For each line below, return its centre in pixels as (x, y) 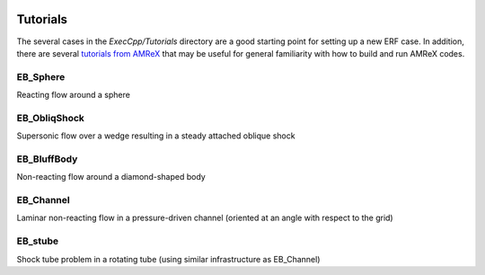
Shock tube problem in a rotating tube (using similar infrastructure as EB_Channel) (168, 259)
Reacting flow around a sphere (73, 95)
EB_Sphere (41, 76)
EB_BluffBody (47, 159)
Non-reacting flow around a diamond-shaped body (111, 177)
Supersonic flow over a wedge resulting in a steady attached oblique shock (156, 136)
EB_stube (37, 241)
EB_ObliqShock (51, 118)
